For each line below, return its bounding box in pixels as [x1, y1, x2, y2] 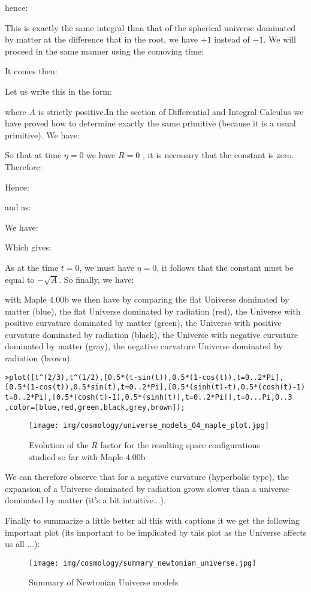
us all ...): [5, 537, 40, 550]
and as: [5, 201, 31, 213]
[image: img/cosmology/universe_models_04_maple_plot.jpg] [29, 421, 269, 430]
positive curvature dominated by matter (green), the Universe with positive [5, 316, 282, 329]
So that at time [5, 149, 62, 161]
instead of [214, 33, 250, 46]
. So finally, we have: [59, 273, 134, 285]
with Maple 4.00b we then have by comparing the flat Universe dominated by [5, 293, 289, 306]
